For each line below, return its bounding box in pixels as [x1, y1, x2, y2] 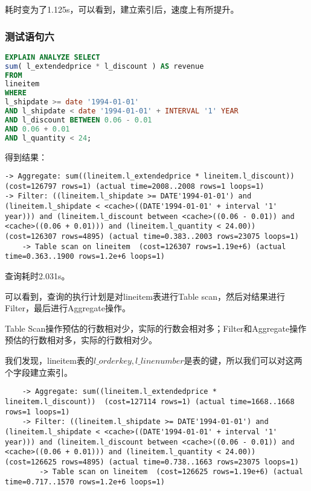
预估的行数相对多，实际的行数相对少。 [5, 334, 157, 346]
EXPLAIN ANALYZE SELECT [5, 52, 100, 62]
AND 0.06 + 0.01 [5, 124, 70, 133]
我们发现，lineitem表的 [5, 354, 94, 367]
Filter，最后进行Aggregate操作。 [5, 302, 130, 314]
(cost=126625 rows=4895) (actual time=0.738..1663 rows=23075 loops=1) [5, 457, 299, 466]
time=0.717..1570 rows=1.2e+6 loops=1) [5, 478, 165, 487]
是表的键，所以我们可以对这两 [184, 354, 303, 367]
